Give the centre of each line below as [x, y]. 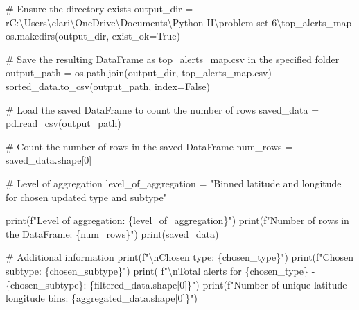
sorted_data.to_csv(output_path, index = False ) [108, 86]
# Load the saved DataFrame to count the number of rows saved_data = [163, 109]
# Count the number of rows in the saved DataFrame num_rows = [149, 146]
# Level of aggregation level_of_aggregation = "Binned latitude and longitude [174, 183]
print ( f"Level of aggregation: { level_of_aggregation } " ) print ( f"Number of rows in [177, 220]
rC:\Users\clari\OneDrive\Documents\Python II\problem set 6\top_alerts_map [179, 22]
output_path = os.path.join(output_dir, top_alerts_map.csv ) [139, 72]
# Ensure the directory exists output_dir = [99, 8]
